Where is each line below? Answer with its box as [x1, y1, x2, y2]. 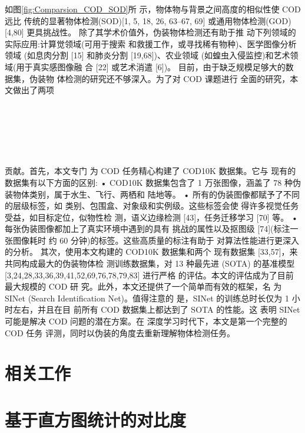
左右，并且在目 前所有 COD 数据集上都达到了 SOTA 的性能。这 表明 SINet [12, 303, 300, 316]
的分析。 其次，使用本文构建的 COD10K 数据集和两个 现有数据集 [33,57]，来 [5, 245, 298, 258]
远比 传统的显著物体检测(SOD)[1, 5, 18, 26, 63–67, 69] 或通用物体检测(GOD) [5, 14, 291, 27]
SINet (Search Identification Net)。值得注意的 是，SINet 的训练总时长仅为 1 [5, 291, 290, 304]
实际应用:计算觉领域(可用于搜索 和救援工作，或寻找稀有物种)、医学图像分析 [5, 37, 297, 50]
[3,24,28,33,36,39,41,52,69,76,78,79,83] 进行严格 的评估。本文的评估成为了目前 [5, 268, 294, 281]
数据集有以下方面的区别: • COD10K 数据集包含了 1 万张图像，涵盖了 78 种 [5, 176, 293, 188]
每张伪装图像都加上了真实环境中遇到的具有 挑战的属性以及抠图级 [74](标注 [5, 222, 290, 235]
